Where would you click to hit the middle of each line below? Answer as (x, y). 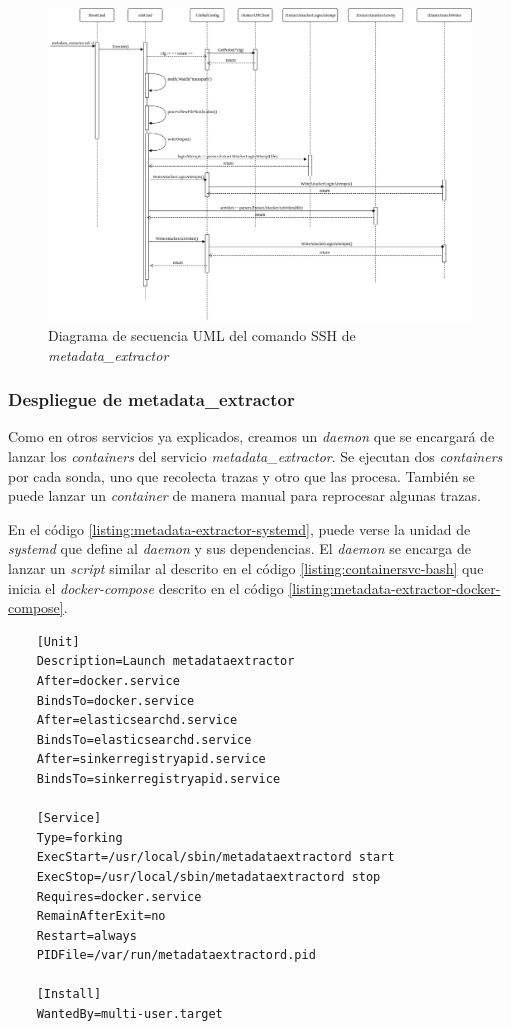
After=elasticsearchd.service (137, 720)
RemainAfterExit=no (101, 916)
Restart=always (86, 935)
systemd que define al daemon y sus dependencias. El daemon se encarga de (239, 548)
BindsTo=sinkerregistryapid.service (158, 778)
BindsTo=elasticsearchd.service (144, 739)
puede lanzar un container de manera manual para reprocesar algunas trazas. (244, 495)
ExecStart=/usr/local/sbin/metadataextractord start (215, 857)
